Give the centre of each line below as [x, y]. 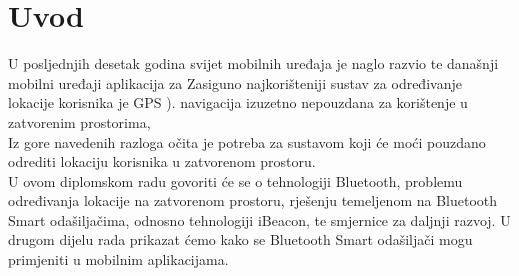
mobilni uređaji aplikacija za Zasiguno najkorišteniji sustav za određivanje [235, 82]
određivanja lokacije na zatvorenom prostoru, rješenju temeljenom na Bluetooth [253, 200]
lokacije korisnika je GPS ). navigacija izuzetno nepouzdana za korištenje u [238, 102]
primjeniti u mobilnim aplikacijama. [118, 259]
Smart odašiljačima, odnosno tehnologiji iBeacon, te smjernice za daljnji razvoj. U [259, 219]
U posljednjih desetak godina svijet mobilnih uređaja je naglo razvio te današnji [253, 63]
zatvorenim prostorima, [79, 121]
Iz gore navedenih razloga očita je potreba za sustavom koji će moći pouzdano [247, 141]
